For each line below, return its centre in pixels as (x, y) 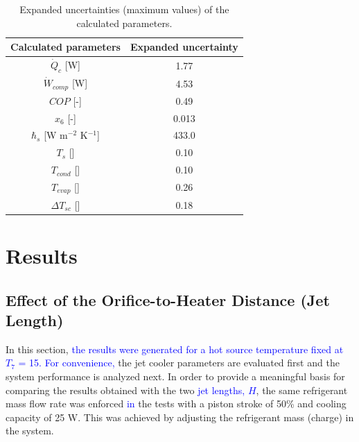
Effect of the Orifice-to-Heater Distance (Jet (168, 299)
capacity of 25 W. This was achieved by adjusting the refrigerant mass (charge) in (180, 417)
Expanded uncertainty (184, 47)
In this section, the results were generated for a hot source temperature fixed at (175, 349)
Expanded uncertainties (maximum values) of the (124, 9)
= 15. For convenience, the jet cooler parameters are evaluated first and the (179, 363)
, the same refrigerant (302, 390)
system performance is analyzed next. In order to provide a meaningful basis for (175, 376)
